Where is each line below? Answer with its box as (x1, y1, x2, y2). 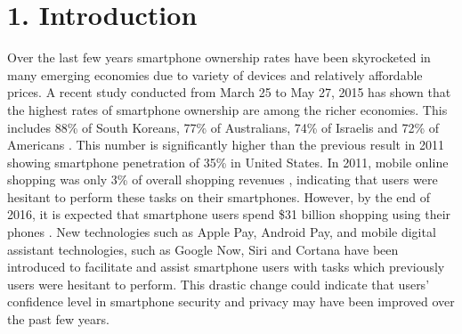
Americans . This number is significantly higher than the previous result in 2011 (7, 135, 445, 154)
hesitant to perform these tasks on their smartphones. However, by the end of (7, 187, 431, 206)
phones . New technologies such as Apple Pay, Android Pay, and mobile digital (7, 223, 436, 241)
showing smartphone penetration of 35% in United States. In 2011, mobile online (7, 152, 449, 171)
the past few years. (7, 310, 109, 329)
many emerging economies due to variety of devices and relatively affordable (7, 65, 423, 84)
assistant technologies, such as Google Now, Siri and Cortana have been (7, 240, 399, 258)
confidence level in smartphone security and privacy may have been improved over (7, 292, 455, 311)
